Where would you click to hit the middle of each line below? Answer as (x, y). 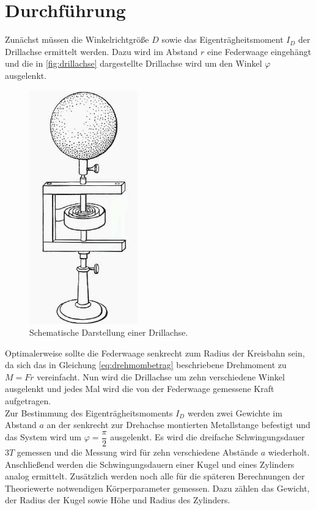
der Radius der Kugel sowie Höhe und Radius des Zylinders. (118, 500)
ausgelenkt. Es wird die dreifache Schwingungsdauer (208, 437)
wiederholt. (289, 452)
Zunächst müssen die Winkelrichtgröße (77, 39)
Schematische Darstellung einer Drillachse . (109, 332)
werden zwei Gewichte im (235, 412)
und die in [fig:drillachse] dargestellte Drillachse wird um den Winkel (134, 63)
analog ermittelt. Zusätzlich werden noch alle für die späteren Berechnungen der (155, 476)
